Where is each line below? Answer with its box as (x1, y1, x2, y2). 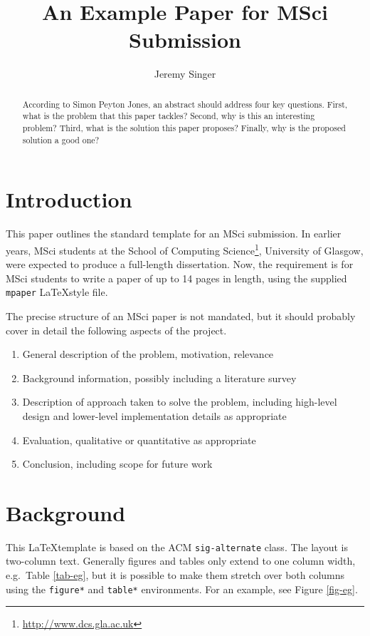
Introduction (6, 185, 132, 214)
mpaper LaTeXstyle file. (6, 284, 108, 299)
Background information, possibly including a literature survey (22, 370, 297, 385)
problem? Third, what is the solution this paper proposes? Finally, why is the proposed (22, 122, 346, 134)
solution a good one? (22, 133, 100, 145)
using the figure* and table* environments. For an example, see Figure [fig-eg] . (6, 581, 358, 596)
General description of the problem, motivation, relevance (22, 347, 274, 361)
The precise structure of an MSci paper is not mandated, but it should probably (6, 308, 356, 323)
